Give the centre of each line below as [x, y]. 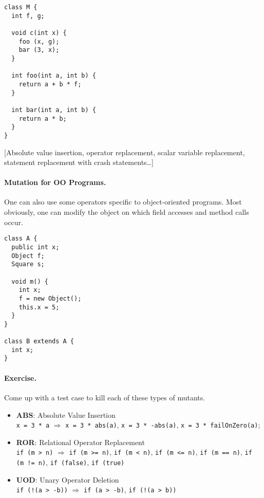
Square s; [28, 264]
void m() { [30, 281]
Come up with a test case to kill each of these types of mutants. [105, 397]
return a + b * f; [50, 84]
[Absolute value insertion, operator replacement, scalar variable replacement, [125, 152]
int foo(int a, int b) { [54, 76]
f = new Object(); [50, 298]
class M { [21, 7]
